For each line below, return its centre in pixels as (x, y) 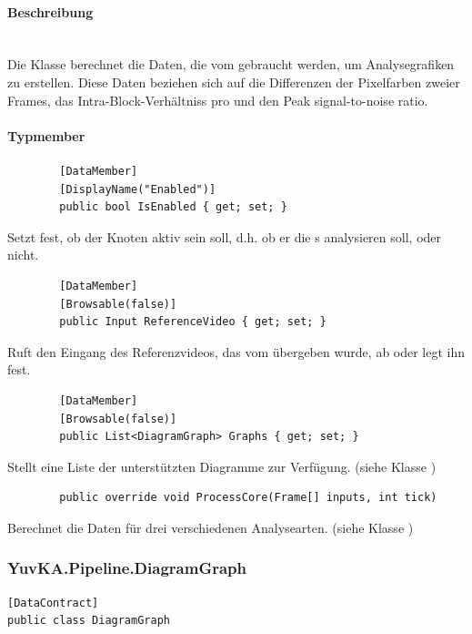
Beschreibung (50, 11)
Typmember (46, 135)
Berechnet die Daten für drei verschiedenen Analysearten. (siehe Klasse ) (211, 527)
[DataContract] (53, 603)
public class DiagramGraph (89, 621)
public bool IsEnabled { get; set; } (173, 207)
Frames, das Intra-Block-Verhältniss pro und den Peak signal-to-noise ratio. (218, 100)
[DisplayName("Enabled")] (138, 189)
